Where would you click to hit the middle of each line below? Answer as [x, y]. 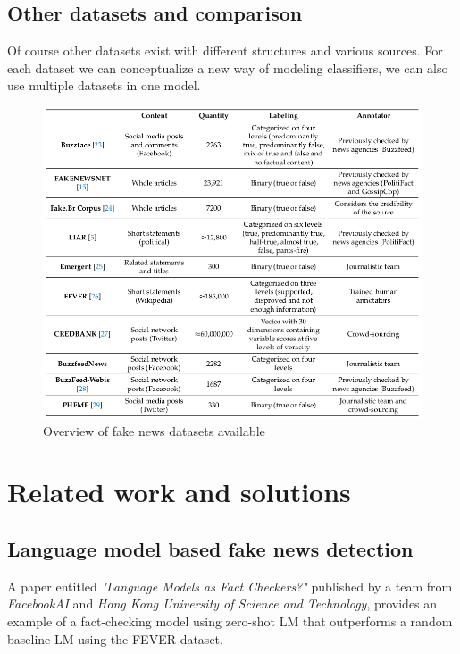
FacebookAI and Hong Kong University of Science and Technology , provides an [222, 604]
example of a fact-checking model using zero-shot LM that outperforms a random [230, 620]
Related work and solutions [179, 492]
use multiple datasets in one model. [104, 85]
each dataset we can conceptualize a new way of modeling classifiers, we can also [228, 67]
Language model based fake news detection [210, 548]
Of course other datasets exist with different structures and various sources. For [225, 50]
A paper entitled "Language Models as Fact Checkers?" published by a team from [230, 586]
